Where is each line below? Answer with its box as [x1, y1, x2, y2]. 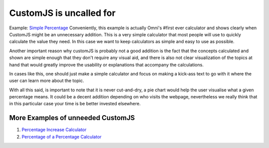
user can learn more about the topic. [9, 77, 84, 84]
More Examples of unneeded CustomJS [9, 114, 135, 122]
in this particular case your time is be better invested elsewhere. [9, 101, 141, 107]
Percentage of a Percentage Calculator [21, 134, 102, 140]
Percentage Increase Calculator [21, 127, 87, 133]
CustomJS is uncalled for [9, 7, 116, 18]
